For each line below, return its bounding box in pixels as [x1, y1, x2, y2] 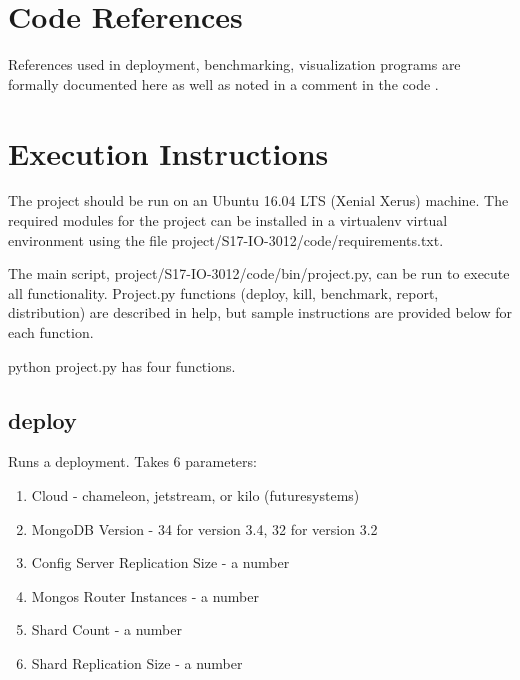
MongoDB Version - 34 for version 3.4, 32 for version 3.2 [31, 518, 378, 539]
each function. [8, 322, 94, 342]
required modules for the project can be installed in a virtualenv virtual [8, 210, 448, 231]
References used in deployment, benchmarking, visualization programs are [8, 54, 461, 75]
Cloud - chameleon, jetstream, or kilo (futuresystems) [31, 484, 360, 505]
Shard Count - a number [31, 619, 183, 640]
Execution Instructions [8, 132, 329, 173]
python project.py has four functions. [8, 355, 236, 376]
